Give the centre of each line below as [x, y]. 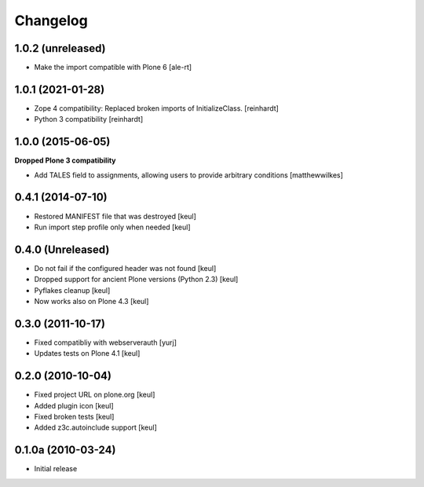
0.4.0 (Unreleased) [62, 249]
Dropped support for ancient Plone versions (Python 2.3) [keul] [136, 280]
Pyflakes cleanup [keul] [72, 290]
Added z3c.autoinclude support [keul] [95, 427]
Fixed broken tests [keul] [74, 417]
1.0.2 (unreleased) [60, 48]
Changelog [51, 20]
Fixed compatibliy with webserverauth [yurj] [105, 342]
